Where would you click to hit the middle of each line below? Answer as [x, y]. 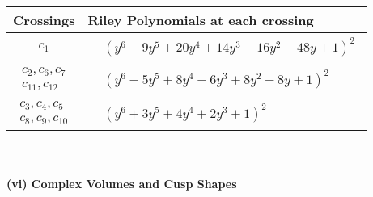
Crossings [44, 20]
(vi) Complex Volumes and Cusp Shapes [122, 183]
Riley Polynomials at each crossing [201, 20]
